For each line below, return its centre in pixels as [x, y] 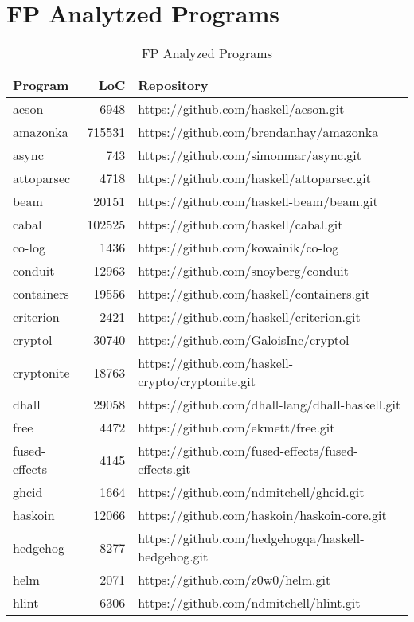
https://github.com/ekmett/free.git [236, 428]
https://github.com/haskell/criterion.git [249, 317]
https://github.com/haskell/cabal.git [240, 225]
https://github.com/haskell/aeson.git [241, 109]
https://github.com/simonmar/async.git [250, 155]
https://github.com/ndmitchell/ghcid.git [251, 492]
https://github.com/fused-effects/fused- [248, 451]
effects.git [164, 469]
